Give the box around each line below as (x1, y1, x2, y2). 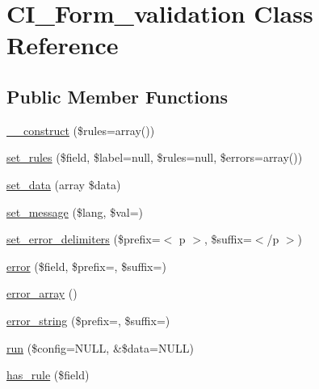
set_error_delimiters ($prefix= (6, 230, 161, 247)
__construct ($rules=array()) (6, 121, 155, 138)
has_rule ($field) (6, 366, 90, 383)
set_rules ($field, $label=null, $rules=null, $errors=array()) (6, 149, 303, 166)
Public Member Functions (6, 83, 228, 108)
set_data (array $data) (6, 175, 121, 192)
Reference (6, 28, 119, 61)
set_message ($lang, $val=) (6, 203, 143, 220)
